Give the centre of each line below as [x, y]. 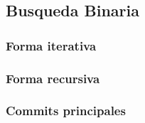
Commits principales [66, 111]
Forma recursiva [53, 78]
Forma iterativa [51, 45]
